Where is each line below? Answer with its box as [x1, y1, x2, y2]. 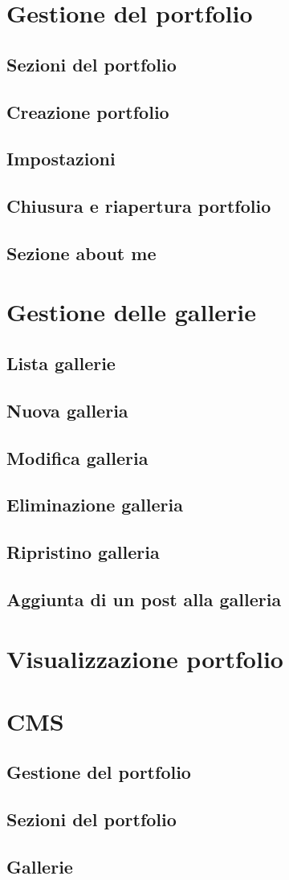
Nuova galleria [6, 397, 128, 422]
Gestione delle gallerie [6, 295, 257, 328]
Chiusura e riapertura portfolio [6, 194, 271, 218]
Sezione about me [6, 240, 157, 265]
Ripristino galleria [6, 540, 160, 564]
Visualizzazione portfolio [6, 642, 283, 674]
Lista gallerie [6, 351, 116, 376]
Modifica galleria [6, 445, 149, 470]
